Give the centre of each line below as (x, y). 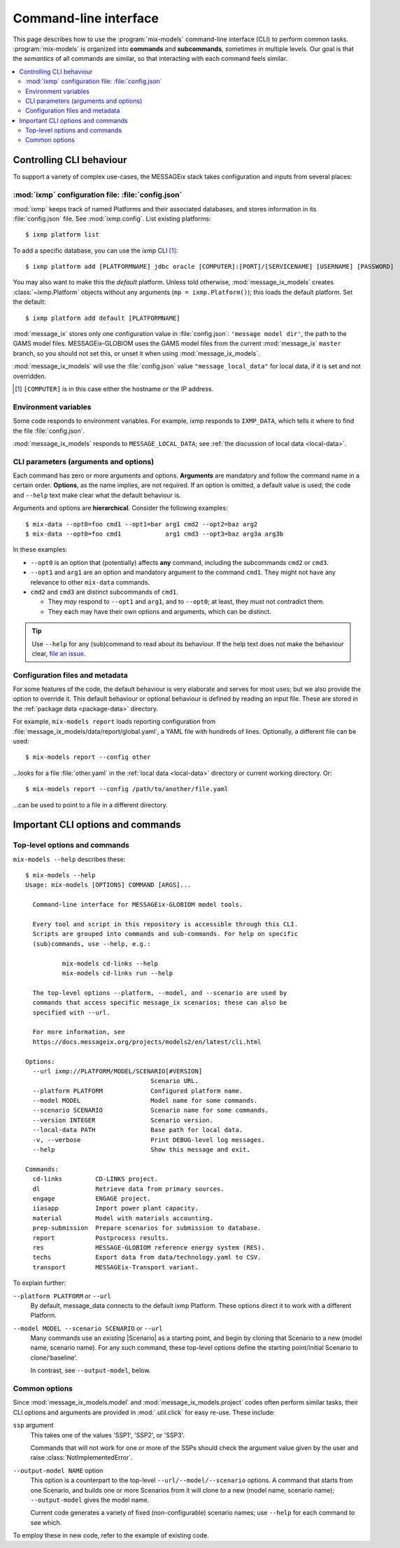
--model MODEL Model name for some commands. (145, 1101)
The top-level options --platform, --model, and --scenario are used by (160, 993)
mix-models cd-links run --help (117, 973)
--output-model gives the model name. (90, 1500)
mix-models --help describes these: (69, 859)
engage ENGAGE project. (92, 1198)
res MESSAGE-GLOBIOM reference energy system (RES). (149, 1247)
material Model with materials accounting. (123, 1218)
